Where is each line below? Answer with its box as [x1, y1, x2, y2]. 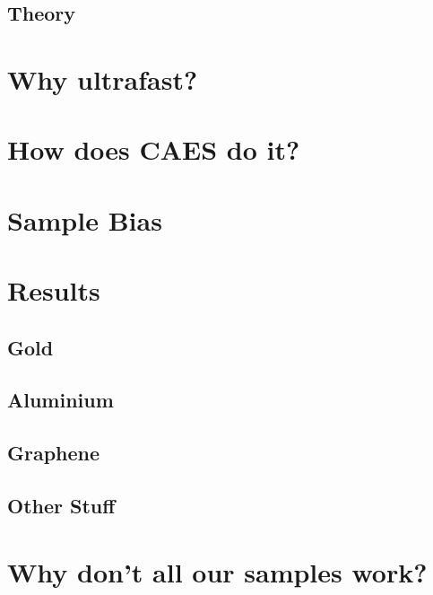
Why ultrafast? [7, 60, 198, 97]
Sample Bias [7, 201, 162, 238]
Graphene [7, 439, 100, 467]
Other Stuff [7, 492, 116, 520]
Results [7, 272, 100, 309]
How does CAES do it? [7, 131, 300, 168]
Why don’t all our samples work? [7, 553, 428, 590]
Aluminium [7, 386, 114, 414]
